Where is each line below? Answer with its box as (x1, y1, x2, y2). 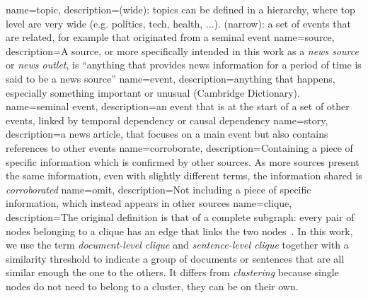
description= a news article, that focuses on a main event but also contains (6, 126, 328, 141)
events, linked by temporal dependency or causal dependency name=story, (6, 112, 328, 127)
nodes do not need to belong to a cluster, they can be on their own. (6, 278, 299, 293)
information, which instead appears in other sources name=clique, (6, 196, 292, 210)
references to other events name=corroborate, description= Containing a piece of (6, 140, 353, 155)
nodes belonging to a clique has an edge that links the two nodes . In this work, (6, 223, 353, 238)
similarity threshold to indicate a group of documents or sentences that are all (6, 251, 345, 266)
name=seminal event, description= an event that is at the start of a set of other (6, 99, 350, 114)
